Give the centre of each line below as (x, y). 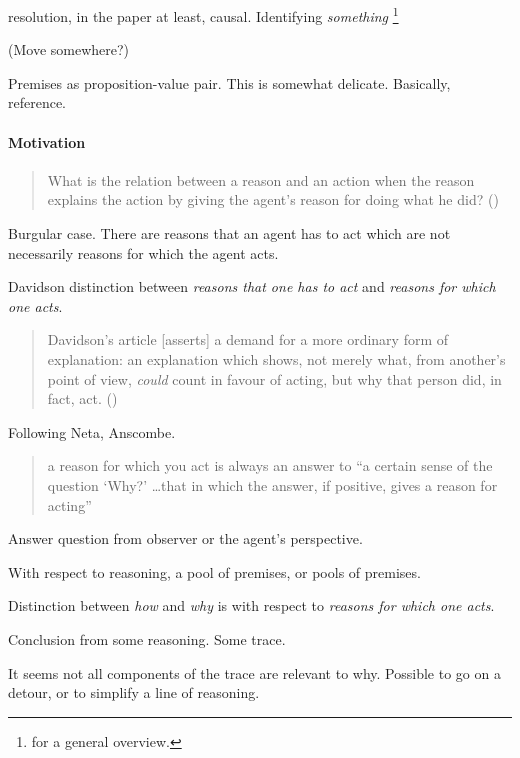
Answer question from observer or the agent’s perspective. (185, 538)
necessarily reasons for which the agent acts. (143, 252)
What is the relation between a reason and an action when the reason (261, 179)
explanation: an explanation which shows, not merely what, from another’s (276, 358)
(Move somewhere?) (69, 49)
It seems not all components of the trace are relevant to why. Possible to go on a (254, 672)
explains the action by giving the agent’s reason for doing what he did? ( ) (273, 199)
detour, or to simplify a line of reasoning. (134, 692)
